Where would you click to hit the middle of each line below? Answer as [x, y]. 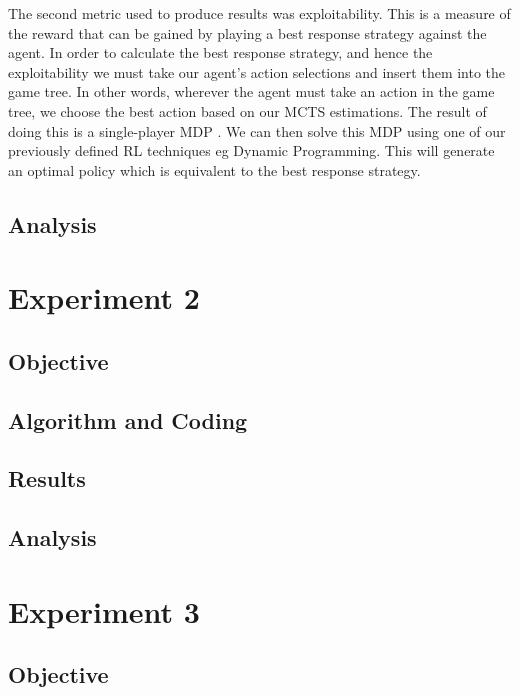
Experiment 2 [104, 297]
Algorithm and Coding [128, 419]
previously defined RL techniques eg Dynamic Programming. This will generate [251, 150]
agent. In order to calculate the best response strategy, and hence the [220, 52]
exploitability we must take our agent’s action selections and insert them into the [257, 71]
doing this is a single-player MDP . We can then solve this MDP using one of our [257, 130]
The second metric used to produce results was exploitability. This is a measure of [259, 13]
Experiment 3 [104, 610]
